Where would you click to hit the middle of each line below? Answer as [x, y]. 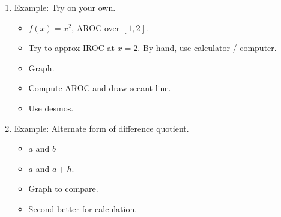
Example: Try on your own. [65, 7]
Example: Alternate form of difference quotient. [101, 128]
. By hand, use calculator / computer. [207, 48]
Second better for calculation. [83, 208]
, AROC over [96, 27]
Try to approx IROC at [71, 48]
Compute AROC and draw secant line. [100, 88]
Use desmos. [51, 108]
